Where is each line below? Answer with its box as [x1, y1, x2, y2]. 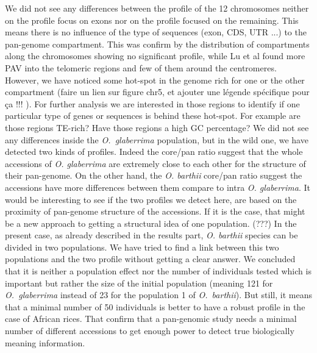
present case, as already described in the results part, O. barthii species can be [5, 229, 298, 241]
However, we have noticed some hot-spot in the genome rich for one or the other [5, 73, 305, 86]
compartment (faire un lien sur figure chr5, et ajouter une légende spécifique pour [5, 85, 310, 98]
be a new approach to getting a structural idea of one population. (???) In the [5, 216, 297, 229]
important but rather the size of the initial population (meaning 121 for [5, 276, 273, 289]
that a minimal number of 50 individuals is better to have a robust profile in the [5, 300, 305, 313]
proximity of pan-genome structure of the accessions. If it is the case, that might [5, 205, 305, 218]
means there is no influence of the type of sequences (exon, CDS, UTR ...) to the [5, 26, 307, 38]
